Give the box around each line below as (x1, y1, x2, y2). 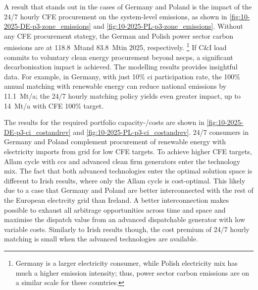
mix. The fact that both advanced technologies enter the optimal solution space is (4, 166, 253, 176)
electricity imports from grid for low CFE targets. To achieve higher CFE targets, (4, 146, 252, 156)
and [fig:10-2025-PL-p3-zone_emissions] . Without (93, 21, 243, 31)
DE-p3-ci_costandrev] (4, 126, 71, 137)
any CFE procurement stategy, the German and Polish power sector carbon (4, 30, 234, 41)
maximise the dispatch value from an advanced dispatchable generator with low (4, 214, 245, 225)
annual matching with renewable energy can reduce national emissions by (4, 81, 227, 91)
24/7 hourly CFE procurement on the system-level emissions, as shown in (4, 11, 227, 21)
